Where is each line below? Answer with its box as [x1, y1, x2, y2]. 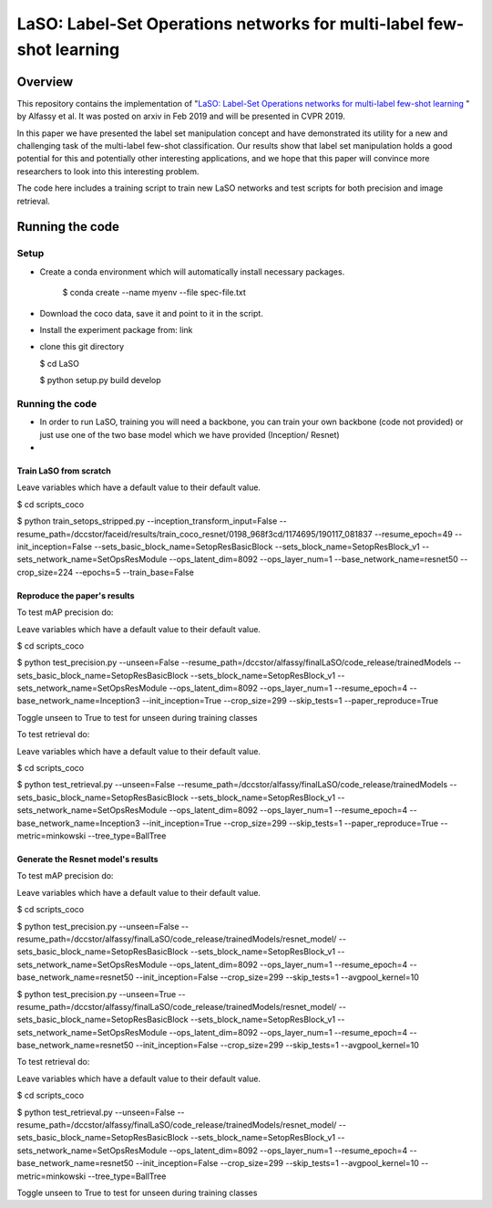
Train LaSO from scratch [16, 465, 111, 476]
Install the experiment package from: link [39, 324, 193, 335]
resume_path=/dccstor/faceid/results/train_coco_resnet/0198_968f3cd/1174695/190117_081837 [16, 528, 373, 539]
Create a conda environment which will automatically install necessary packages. [39, 266, 345, 277]
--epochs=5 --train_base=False [74, 567, 195, 578]
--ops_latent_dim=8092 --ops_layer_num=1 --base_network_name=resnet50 [169, 554, 459, 565]
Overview [16, 74, 74, 89]
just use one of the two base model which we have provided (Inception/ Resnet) [39, 429, 341, 440]
